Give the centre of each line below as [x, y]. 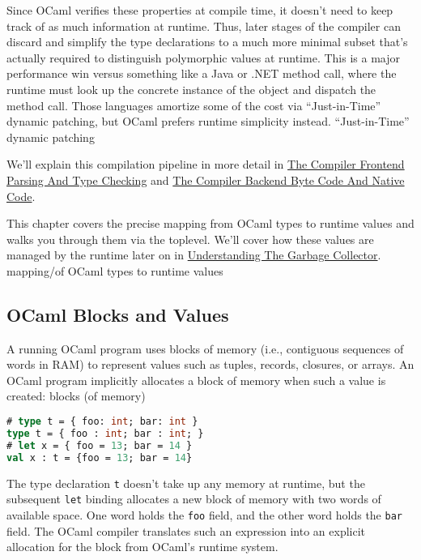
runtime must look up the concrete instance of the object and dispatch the [191, 89]
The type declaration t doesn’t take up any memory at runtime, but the [186, 483]
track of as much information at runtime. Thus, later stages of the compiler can [204, 26]
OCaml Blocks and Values [118, 314]
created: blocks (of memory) [76, 396]
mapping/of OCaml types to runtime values [115, 270]
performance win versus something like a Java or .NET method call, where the [202, 73]
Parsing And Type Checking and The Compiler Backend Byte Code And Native [206, 180]
